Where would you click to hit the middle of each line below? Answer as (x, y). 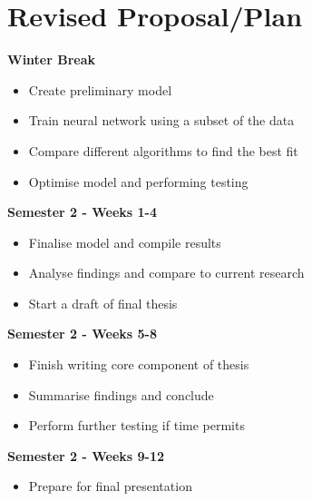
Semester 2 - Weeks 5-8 (82, 334)
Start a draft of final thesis (103, 303)
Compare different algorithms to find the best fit (163, 150)
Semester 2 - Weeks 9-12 (86, 455)
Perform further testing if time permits (136, 425)
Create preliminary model (100, 89)
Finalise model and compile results (125, 242)
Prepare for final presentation (110, 486)
